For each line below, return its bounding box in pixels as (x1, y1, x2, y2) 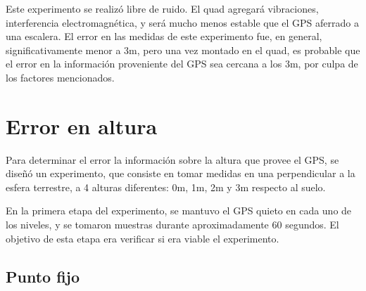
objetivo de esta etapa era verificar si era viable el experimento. (6, 231, 279, 245)
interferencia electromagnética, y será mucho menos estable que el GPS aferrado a (6, 15, 359, 30)
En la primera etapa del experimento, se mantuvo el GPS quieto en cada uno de (6, 203, 352, 218)
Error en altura (6, 111, 158, 140)
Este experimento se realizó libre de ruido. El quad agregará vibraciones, (6, 1, 319, 15)
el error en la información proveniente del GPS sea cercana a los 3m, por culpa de (6, 56, 358, 71)
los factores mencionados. (6, 70, 115, 84)
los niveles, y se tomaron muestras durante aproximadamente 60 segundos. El (6, 217, 339, 232)
